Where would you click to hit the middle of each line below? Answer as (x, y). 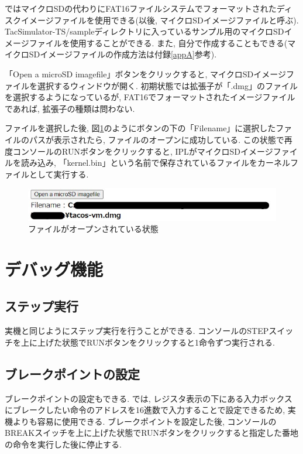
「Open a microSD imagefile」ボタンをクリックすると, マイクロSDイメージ (145, 74)
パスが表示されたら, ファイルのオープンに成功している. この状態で (156, 139)
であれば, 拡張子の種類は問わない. (70, 108)
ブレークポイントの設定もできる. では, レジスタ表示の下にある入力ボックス (149, 398)
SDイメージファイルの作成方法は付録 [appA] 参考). (123, 54)
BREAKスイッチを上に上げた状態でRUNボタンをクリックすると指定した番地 (152, 433)
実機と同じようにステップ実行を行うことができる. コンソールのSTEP (137, 331)
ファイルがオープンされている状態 (93, 229)
